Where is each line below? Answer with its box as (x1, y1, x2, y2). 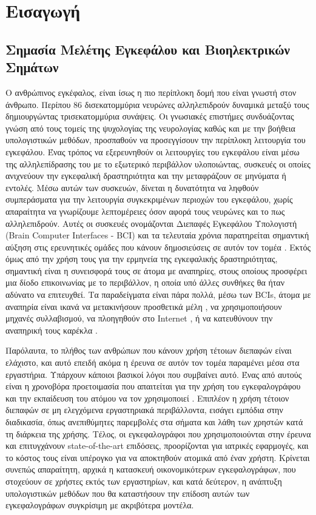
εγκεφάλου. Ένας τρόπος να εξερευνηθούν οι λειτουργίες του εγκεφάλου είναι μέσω (5, 145, 300, 158)
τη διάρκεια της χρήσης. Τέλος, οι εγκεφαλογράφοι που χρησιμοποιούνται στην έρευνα (5, 427, 311, 440)
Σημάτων (5, 58, 59, 76)
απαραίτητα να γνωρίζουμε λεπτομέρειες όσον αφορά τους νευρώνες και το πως (5, 204, 285, 217)
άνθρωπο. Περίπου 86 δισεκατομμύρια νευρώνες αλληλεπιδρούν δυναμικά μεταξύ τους (5, 98, 309, 110)
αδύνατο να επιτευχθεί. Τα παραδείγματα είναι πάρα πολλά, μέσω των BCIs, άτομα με (5, 288, 311, 301)
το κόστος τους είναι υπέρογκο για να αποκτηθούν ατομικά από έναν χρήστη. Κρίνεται (5, 451, 310, 463)
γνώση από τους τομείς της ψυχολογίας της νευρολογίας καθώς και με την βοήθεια (5, 121, 295, 134)
